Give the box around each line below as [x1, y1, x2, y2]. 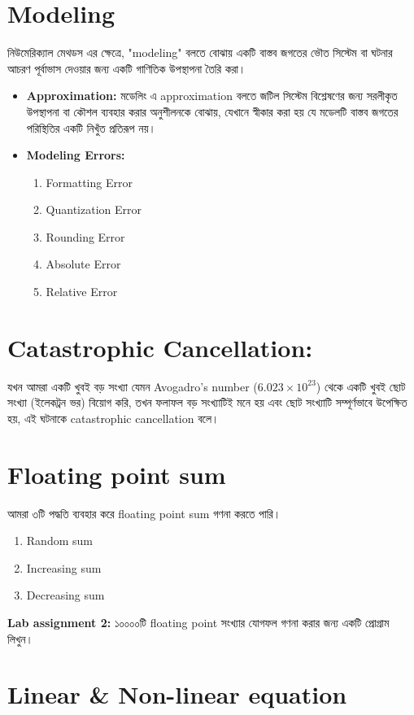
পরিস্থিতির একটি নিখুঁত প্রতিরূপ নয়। [26, 119, 156, 136]
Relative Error [46, 283, 118, 300]
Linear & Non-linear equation [7, 678, 347, 711]
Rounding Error [46, 228, 125, 245]
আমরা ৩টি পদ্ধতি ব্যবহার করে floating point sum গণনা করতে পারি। [7, 504, 281, 521]
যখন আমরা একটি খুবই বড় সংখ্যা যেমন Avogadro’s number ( [7, 377, 258, 395]
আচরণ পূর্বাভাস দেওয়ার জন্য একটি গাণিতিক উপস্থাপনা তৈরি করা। [7, 59, 246, 76]
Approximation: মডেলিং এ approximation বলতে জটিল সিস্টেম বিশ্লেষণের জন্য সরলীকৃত [26, 87, 398, 104]
